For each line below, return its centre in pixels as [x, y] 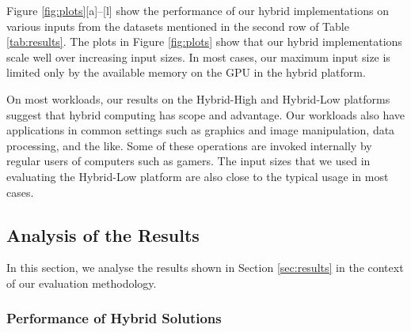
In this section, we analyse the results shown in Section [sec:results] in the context [205, 268]
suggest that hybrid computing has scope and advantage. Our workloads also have [206, 114]
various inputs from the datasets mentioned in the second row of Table [178, 26]
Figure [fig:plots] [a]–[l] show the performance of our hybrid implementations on [198, 10]
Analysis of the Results [103, 234]
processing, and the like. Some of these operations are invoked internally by [189, 145]
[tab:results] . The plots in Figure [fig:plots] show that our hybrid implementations [204, 41]
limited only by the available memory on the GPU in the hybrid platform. [186, 72]
